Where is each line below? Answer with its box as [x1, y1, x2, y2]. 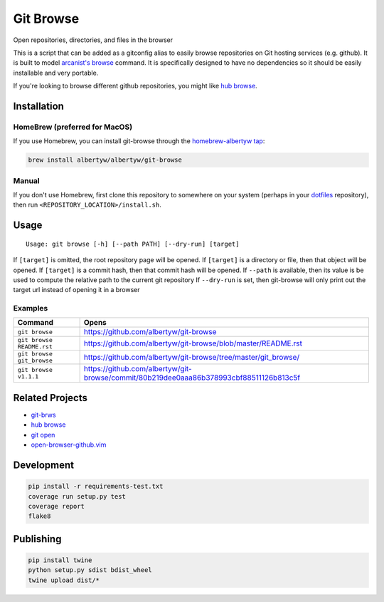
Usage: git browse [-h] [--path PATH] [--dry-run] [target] [26, 239, 240, 248]
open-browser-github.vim [31, 440, 107, 449]
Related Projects [13, 392, 88, 404]
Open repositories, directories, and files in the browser [13, 36, 174, 44]
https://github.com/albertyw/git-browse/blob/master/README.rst [83, 338, 302, 348]
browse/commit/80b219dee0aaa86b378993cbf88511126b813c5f [83, 373, 301, 383]
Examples [13, 303, 48, 313]
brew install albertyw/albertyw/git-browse [28, 156, 183, 164]
